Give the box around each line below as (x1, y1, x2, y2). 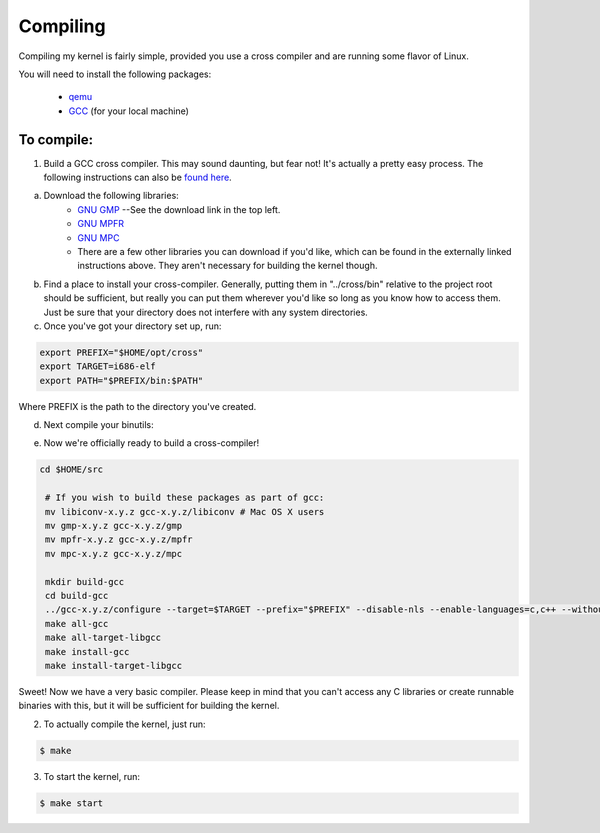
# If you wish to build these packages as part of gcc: (45, 492, 325, 504)
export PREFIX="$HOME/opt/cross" (39, 346, 204, 358)
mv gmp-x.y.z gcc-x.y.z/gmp (45, 520, 183, 531)
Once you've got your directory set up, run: (43, 320, 222, 332)
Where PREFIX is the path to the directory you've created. (18, 400, 257, 412)
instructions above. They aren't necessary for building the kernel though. (77, 260, 378, 272)
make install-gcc (45, 646, 130, 657)
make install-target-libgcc (45, 660, 183, 671)
